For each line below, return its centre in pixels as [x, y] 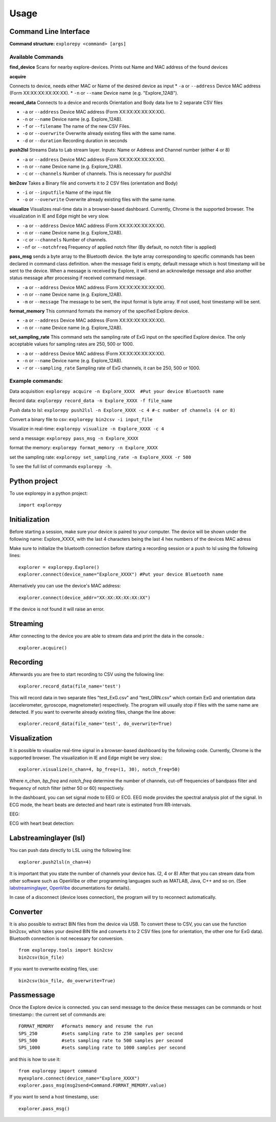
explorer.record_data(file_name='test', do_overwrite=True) [95, 724]
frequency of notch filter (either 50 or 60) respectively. [67, 788]
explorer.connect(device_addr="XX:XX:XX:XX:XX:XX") [85, 598]
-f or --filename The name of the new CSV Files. [76, 126]
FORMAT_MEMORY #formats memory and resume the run [86, 1026]
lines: [15, 556]
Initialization [30, 520]
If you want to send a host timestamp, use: [54, 1097]
